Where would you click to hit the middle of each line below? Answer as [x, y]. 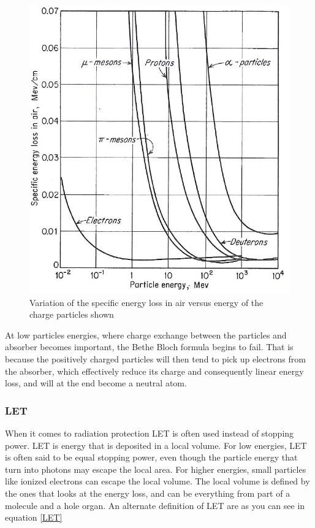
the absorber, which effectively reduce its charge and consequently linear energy [154, 371]
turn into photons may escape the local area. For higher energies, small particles [156, 469]
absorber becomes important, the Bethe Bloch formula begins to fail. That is [149, 347]
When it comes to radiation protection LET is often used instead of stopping [150, 433]
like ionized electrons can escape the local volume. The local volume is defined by [157, 481]
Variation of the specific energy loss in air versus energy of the [146, 302]
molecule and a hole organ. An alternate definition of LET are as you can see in [155, 505]
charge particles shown [72, 314]
